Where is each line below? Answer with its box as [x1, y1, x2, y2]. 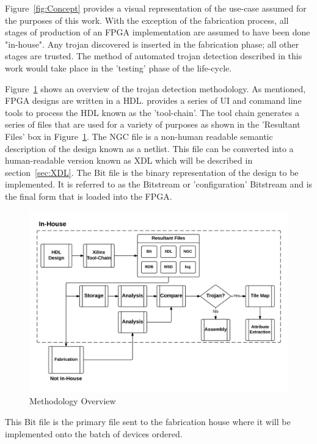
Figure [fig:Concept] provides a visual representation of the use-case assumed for [5, 2, 307, 14]
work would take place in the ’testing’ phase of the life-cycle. [5, 61, 232, 74]
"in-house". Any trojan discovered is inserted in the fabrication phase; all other [5, 37, 299, 50]
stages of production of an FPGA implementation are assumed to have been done [5, 26, 310, 38]
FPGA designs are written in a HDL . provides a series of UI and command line [5, 94, 302, 107]
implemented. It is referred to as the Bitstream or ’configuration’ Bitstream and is [5, 178, 313, 191]
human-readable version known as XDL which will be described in [5, 154, 253, 167]
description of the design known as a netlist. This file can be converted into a [5, 142, 294, 155]
